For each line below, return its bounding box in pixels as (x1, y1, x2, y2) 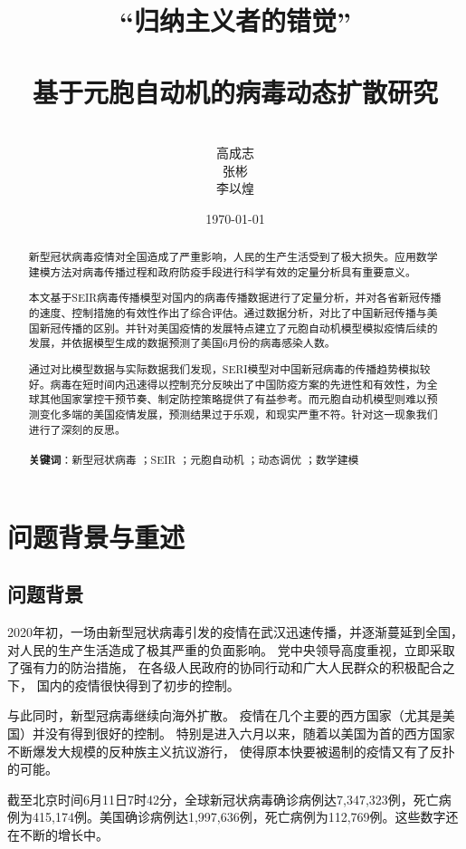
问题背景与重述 (7, 517, 185, 555)
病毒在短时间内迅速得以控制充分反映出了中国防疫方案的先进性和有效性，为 (50, 376, 427, 391)
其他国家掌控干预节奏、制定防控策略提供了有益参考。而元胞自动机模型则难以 (39, 391, 427, 407)
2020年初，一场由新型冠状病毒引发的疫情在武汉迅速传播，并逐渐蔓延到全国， (7, 622, 463, 641)
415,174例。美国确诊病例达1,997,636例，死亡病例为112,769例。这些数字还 (32, 807, 459, 826)
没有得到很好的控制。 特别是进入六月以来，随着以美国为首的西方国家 (44, 723, 455, 742)
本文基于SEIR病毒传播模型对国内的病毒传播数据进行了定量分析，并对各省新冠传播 (28, 290, 442, 305)
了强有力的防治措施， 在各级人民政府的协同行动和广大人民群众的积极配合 (7, 658, 442, 677)
